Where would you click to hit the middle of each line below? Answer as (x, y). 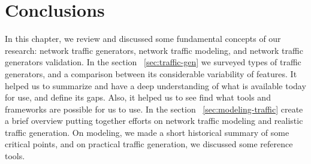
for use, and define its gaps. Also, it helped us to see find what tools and (138, 97)
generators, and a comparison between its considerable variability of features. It (151, 73)
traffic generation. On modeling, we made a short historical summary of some (147, 132)
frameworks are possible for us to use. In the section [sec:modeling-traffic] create (154, 109)
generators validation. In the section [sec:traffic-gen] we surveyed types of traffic (153, 62)
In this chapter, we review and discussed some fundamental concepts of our (143, 39)
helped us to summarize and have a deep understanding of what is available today (155, 85)
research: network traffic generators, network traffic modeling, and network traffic (154, 50)
